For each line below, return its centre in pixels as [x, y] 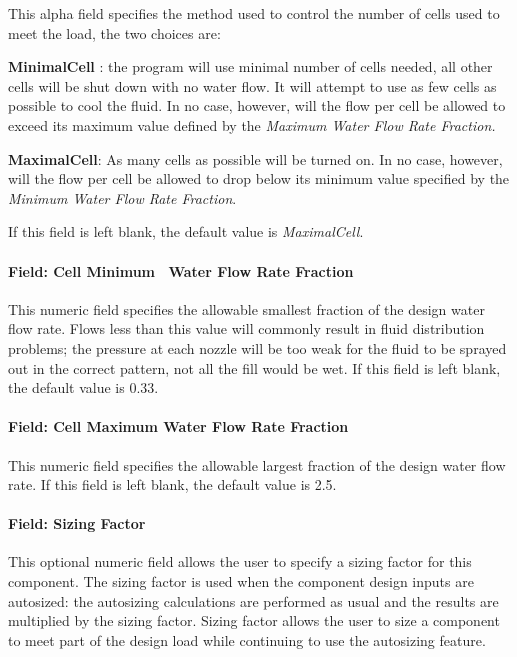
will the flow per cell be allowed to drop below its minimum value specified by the [259, 178]
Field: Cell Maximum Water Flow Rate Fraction [178, 426]
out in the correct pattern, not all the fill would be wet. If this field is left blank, [254, 367]
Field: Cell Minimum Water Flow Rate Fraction [181, 270]
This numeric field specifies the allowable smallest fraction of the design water [246, 308]
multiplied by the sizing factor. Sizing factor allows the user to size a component [254, 620]
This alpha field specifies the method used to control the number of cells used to [254, 13]
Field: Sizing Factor [77, 523]
